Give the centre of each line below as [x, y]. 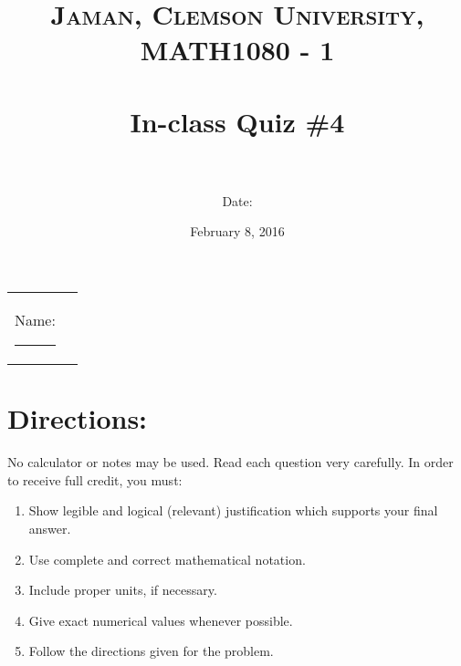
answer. [50, 528]
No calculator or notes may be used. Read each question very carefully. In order [230, 462]
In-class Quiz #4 [237, 121]
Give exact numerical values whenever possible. [161, 620]
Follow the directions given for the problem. [151, 651]
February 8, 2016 [237, 231]
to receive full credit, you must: [95, 479]
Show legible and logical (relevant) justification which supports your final [233, 510]
